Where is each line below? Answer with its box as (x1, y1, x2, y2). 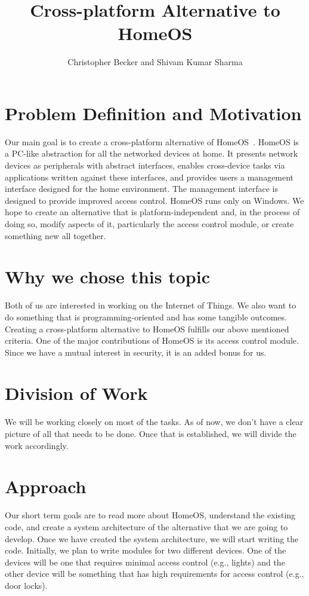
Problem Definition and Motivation (5, 100, 302, 125)
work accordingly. (5, 439, 69, 451)
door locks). (5, 579, 48, 591)
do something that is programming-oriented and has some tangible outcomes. (5, 310, 287, 323)
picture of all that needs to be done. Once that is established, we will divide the (5, 427, 296, 439)
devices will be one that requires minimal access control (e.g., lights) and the (5, 555, 285, 568)
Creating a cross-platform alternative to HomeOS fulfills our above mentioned (5, 322, 289, 335)
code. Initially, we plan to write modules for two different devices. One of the (5, 544, 286, 557)
